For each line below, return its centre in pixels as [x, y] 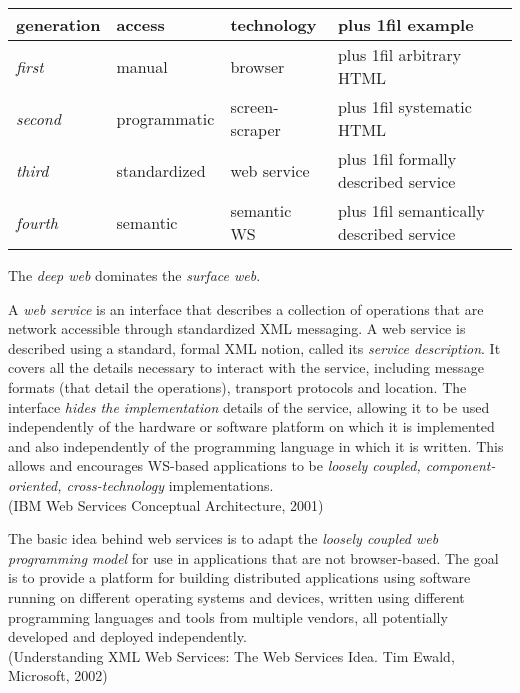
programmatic [165, 118]
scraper [255, 129]
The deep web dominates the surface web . [134, 275]
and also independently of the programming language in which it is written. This [256, 445]
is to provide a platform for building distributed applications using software [239, 577]
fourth [37, 222]
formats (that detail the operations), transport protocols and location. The [237, 386]
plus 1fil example [405, 24]
